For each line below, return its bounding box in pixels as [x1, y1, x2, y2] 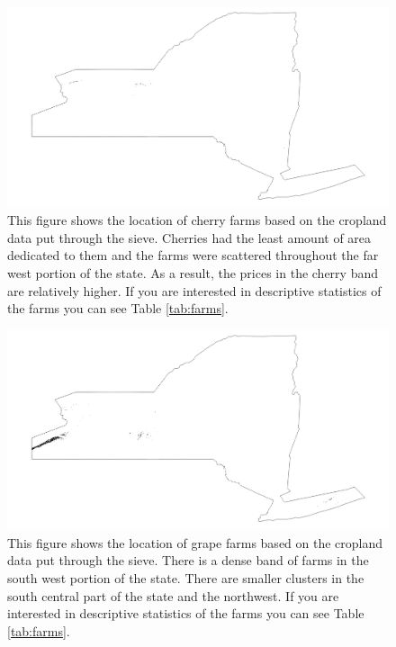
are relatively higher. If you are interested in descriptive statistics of [7, 281, 382, 300]
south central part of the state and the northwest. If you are [7, 586, 339, 605]
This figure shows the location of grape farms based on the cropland [7, 533, 383, 552]
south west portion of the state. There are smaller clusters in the [7, 569, 364, 588]
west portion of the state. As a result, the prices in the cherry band [7, 263, 379, 282]
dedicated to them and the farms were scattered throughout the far [7, 246, 379, 265]
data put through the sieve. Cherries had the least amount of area [7, 228, 372, 247]
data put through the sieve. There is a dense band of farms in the [7, 551, 369, 570]
